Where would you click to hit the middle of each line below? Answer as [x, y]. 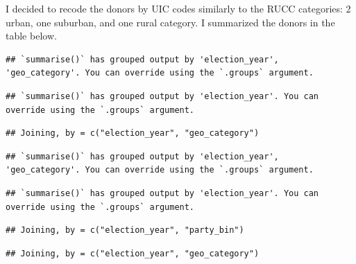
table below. [31, 36]
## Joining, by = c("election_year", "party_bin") [125, 230]
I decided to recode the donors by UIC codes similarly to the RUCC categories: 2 [178, 8]
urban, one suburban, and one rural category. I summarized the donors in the [170, 22]
